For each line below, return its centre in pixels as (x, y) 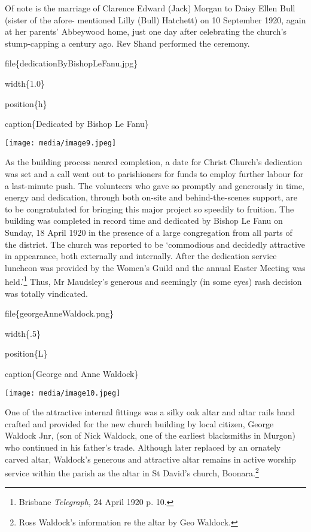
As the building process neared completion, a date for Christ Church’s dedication (154, 162)
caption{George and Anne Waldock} (72, 373)
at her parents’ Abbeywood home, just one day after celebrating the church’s (146, 31)
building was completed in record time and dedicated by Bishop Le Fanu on (144, 221)
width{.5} (23, 333)
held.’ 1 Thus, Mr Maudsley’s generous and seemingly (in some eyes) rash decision (153, 280)
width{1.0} (25, 83)
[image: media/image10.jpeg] (63, 393)
